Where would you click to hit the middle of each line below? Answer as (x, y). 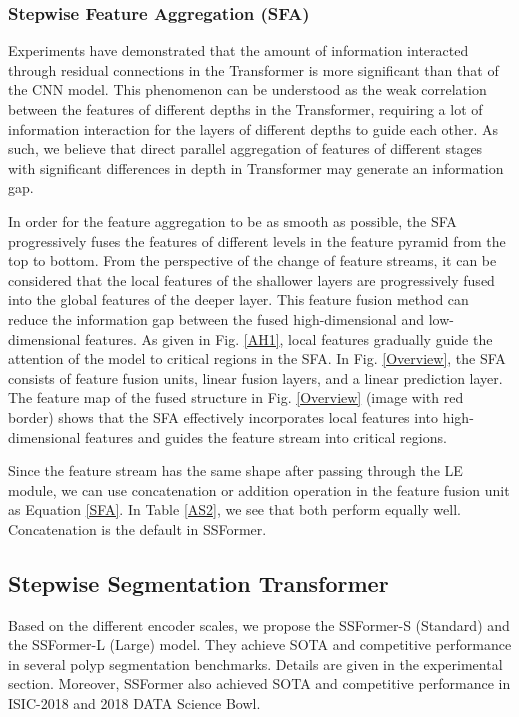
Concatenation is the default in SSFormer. (137, 528)
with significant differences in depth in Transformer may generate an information (256, 167)
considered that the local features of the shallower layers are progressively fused (251, 279)
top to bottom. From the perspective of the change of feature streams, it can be (252, 260)
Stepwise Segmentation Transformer (198, 582)
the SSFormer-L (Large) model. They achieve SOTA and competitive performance (260, 644)
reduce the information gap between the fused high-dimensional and (216, 318)
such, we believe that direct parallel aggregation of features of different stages (245, 148)
